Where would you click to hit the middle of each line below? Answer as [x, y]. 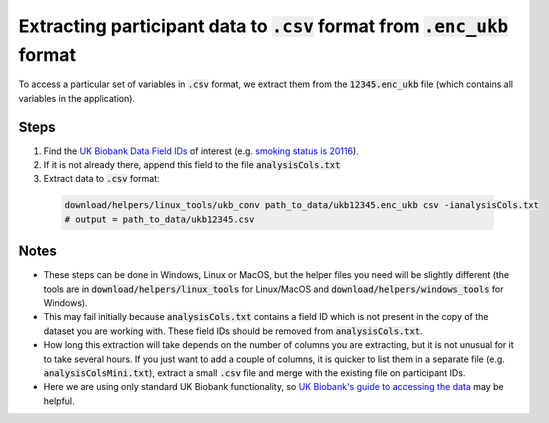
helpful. [59, 401]
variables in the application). [76, 98]
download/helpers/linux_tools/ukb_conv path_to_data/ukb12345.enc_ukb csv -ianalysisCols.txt [302, 205]
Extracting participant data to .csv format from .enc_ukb [263, 26]
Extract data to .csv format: [101, 179]
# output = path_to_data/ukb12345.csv [159, 219]
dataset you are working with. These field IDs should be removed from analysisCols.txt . [233, 331]
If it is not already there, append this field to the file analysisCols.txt [192, 165]
